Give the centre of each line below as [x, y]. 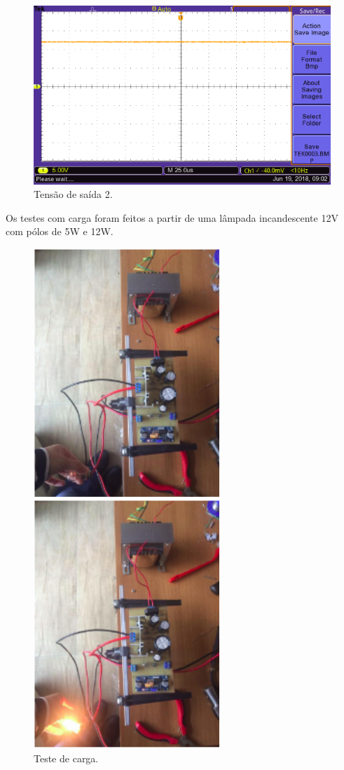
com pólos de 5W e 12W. [60, 231]
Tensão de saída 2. [73, 194]
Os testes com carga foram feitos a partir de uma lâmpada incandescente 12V [172, 217]
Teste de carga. [66, 758]
